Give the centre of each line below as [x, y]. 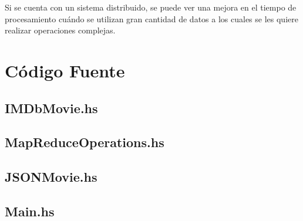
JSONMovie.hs [51, 177]
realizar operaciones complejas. [60, 30]
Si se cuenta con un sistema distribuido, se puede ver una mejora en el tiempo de [151, 7]
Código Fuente [65, 70]
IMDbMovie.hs [51, 108]
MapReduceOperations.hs [85, 142]
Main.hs [30, 211]
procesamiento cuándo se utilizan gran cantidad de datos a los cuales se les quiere [151, 18]
